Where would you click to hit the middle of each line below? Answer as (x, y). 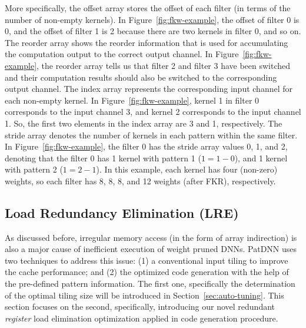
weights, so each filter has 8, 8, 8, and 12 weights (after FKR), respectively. (140, 180)
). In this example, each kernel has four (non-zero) (187, 169)
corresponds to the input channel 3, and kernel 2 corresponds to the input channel (153, 112)
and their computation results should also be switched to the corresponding (141, 77)
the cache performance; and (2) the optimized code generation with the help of (147, 272)
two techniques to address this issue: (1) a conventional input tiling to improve (147, 260)
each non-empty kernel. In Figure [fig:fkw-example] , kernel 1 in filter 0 (132, 100)
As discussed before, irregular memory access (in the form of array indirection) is (151, 237)
